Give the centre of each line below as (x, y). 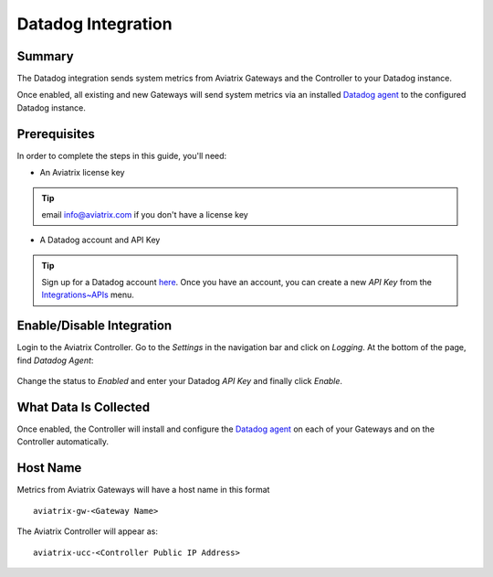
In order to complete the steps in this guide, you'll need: (122, 155)
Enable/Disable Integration (94, 326)
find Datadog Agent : (55, 360)
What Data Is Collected (84, 407)
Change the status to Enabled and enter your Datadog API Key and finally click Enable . (179, 381)
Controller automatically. (63, 442)
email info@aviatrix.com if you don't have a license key (145, 214)
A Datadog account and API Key (100, 240)
